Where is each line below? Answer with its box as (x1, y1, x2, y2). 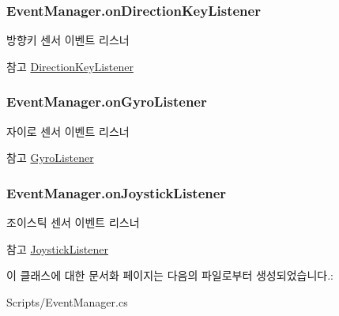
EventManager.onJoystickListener (6, 182, 227, 202)
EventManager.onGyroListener (6, 92, 207, 111)
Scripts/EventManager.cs (6, 293, 128, 310)
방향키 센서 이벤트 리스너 (6, 32, 130, 48)
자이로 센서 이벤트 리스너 (6, 122, 130, 139)
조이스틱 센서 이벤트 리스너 (6, 214, 140, 231)
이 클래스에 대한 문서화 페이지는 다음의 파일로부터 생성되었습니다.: (6, 267, 333, 284)
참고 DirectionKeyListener (6, 58, 134, 74)
